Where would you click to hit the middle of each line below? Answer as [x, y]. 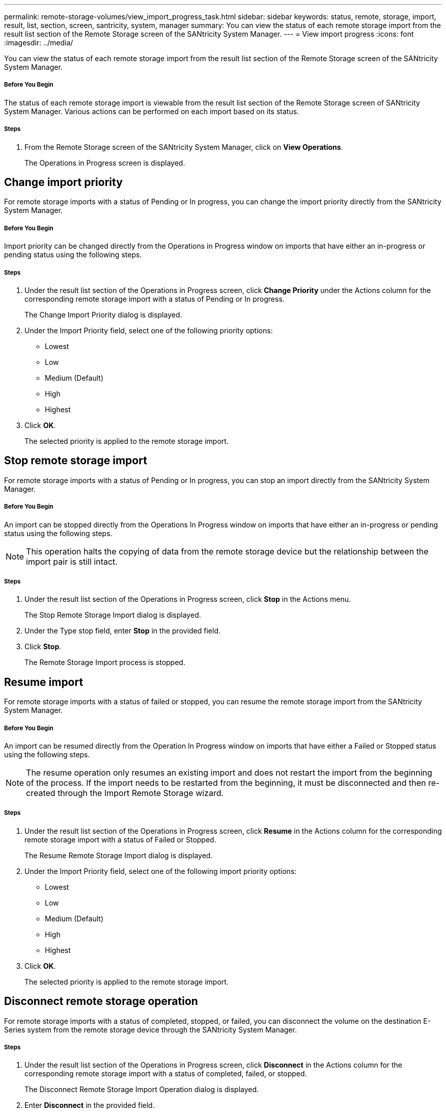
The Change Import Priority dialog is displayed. [103, 314]
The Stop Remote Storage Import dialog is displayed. [113, 615]
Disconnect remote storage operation [101, 1001]
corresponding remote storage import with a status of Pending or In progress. [155, 299]
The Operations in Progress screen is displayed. [105, 163]
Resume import [44, 682]
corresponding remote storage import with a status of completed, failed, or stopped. [166, 1074]
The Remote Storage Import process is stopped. [105, 662]
